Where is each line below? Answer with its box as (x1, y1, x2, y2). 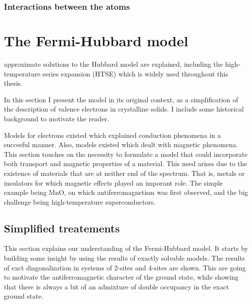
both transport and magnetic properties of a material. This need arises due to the (4, 158, 247, 169)
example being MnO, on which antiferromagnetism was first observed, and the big (4, 187, 248, 197)
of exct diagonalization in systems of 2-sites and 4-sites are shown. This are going (4, 262, 246, 272)
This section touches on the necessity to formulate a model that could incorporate (4, 149, 248, 159)
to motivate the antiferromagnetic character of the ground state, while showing (4, 272, 239, 282)
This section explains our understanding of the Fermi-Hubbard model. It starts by (4, 243, 248, 253)
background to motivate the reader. (4, 113, 109, 123)
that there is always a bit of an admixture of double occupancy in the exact (4, 281, 229, 291)
